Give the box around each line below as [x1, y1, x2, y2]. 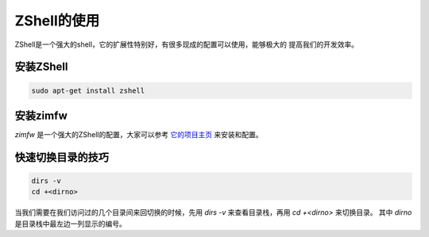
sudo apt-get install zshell [31, 86, 145, 95]
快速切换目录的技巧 [14, 151, 109, 164]
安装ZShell [14, 60, 68, 74]
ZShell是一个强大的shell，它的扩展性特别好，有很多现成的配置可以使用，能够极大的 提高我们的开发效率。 [14, 40, 359, 49]
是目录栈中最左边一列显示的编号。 [14, 219, 126, 228]
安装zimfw [14, 109, 68, 122]
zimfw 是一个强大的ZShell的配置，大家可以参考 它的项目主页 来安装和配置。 [14, 130, 264, 140]
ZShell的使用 [14, 12, 100, 29]
